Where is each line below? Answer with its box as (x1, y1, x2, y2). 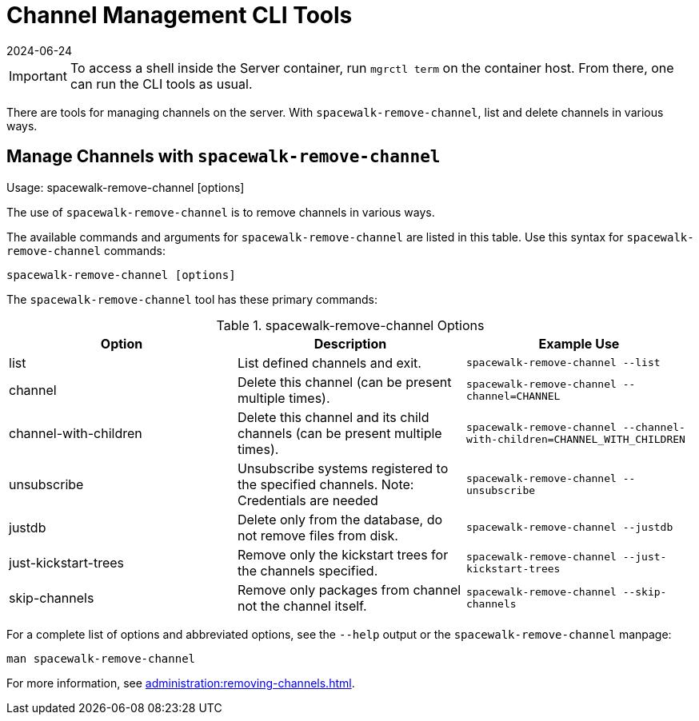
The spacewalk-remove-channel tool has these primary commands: (6, 292, 378, 306)
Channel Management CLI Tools (6, 2, 353, 29)
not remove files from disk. (237, 527, 398, 544)
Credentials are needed (237, 492, 378, 508)
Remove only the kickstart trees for (237, 546, 449, 563)
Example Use (538, 335, 620, 352)
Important (9, 67, 67, 84)
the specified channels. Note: (237, 476, 414, 492)
